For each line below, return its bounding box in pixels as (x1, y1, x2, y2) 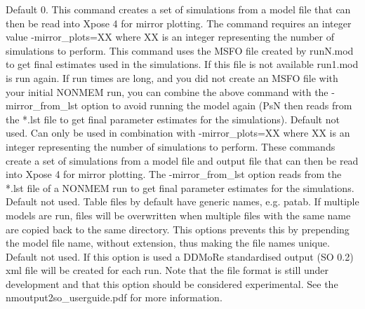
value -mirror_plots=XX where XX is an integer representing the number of (6, 29, 334, 44)
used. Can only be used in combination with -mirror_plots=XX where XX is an (6, 125, 350, 140)
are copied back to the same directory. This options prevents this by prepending (6, 221, 350, 236)
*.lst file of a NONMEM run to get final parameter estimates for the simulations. (6, 180, 354, 195)
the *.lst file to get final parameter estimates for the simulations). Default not (6, 111, 340, 126)
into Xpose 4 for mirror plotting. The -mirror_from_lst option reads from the (6, 167, 342, 181)
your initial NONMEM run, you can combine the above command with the (6, 84, 328, 99)
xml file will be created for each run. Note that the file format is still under (6, 263, 329, 277)
